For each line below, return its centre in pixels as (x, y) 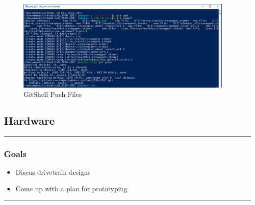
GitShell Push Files (53, 94)
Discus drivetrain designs (53, 172)
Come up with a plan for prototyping (71, 189)
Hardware (29, 121)
